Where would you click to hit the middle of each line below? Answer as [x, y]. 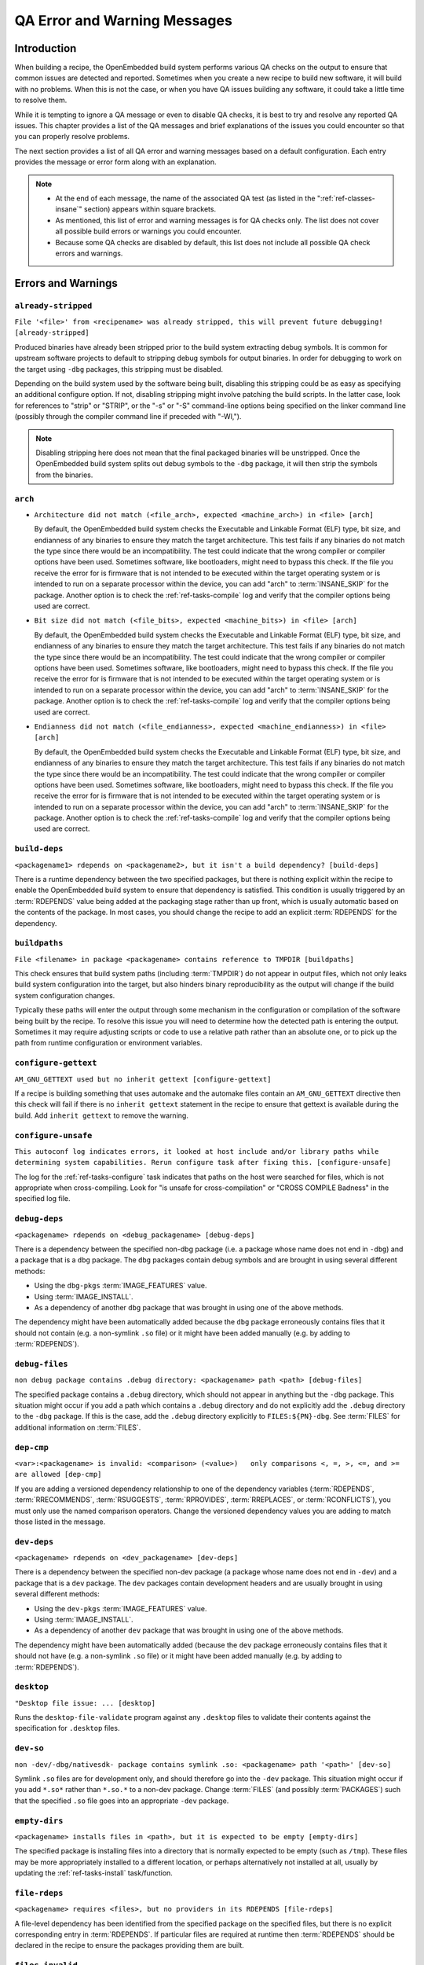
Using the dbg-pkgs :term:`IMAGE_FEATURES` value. [121, 1286]
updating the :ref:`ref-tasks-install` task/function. [93, 1873]
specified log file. [42, 1199]
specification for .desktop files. [67, 1728]
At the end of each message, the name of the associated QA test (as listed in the [185, 198]
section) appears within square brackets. [150, 209]
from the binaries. [64, 475]
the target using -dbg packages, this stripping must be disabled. [119, 369]
